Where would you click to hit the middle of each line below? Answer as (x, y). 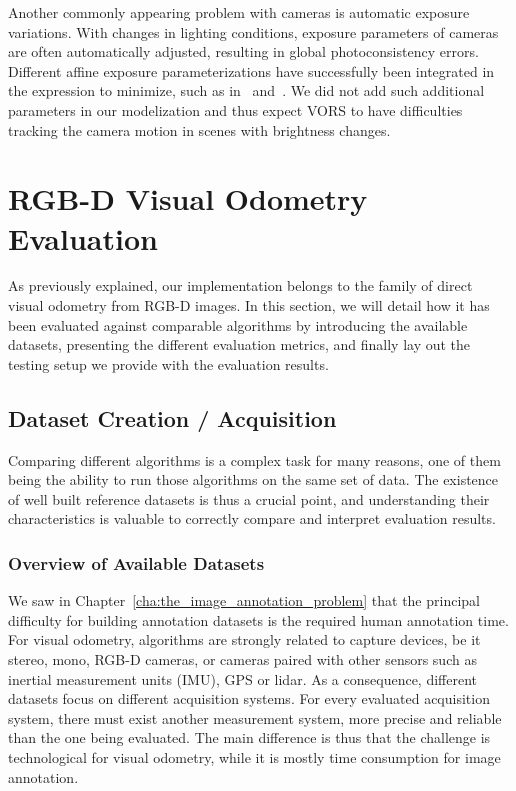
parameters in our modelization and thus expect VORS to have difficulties (235, 109)
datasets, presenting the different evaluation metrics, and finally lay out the (239, 344)
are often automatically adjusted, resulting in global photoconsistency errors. (243, 51)
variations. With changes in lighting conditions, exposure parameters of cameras (253, 31)
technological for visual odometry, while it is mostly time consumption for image (254, 756)
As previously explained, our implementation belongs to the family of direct (240, 285)
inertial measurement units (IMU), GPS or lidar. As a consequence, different (243, 678)
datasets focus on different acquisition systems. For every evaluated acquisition (249, 698)
